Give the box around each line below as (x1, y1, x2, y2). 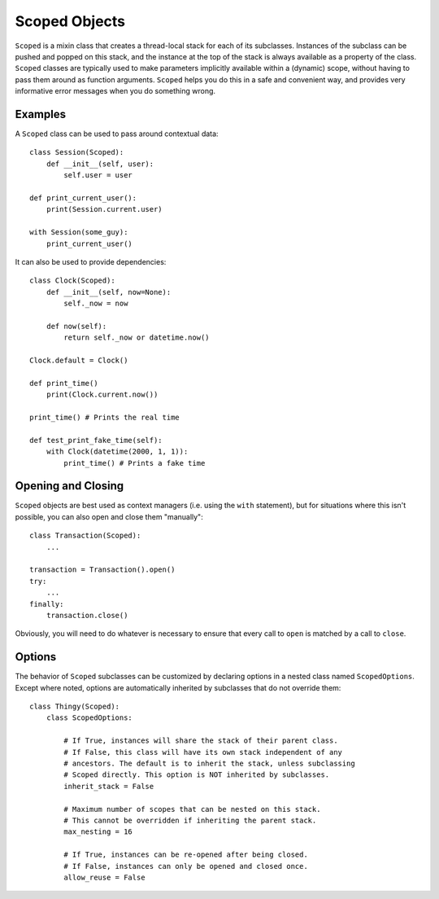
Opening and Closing (15, 479, 124, 493)
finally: (29, 599, 64, 608)
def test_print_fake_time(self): (29, 436, 163, 445)
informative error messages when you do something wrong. (15, 86, 215, 96)
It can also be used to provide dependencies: (15, 257, 167, 266)
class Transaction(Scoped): (29, 531, 141, 541)
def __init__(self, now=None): (46, 287, 172, 296)
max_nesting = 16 (63, 827, 133, 836)
